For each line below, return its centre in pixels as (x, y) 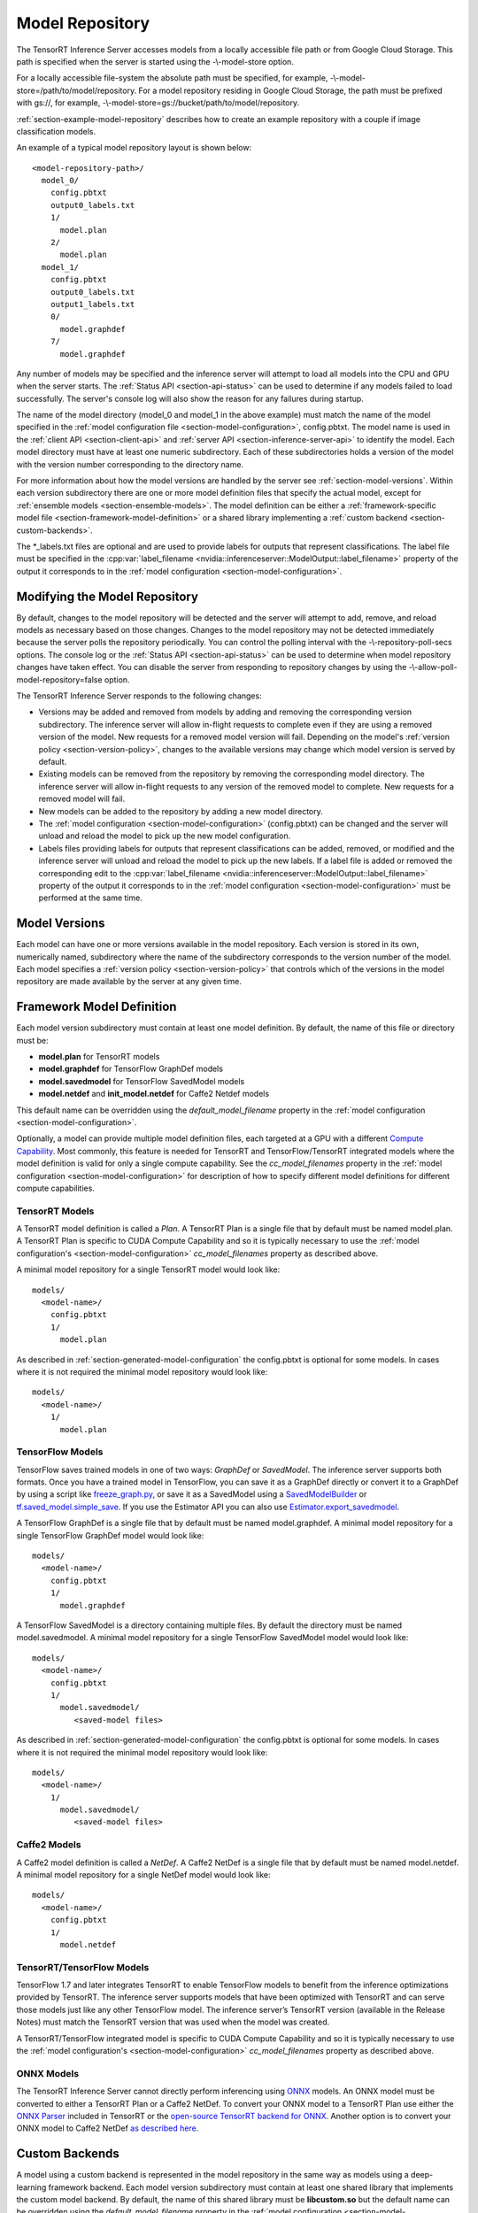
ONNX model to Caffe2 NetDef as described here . (108, 2128)
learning (31, 2187)
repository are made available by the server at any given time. (129, 982)
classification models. (56, 131)
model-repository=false (59, 679)
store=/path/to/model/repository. (77, 90)
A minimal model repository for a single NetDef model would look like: (143, 1875)
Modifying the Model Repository (108, 596)
